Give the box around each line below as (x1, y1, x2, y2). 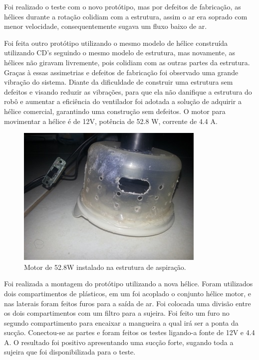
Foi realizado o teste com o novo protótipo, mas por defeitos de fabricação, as (4, 1, 241, 11)
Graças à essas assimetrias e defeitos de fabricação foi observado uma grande (4, 67, 239, 77)
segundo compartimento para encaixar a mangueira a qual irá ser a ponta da (4, 317, 239, 328)
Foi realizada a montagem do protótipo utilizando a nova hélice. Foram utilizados (4, 278, 253, 289)
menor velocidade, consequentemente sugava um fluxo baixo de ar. (4, 21, 207, 31)
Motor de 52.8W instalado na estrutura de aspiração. (24, 261, 186, 272)
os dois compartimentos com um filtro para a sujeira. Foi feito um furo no (4, 308, 230, 318)
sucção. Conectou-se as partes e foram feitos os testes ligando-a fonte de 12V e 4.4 (4, 327, 255, 338)
